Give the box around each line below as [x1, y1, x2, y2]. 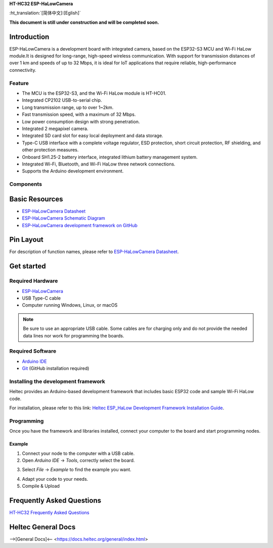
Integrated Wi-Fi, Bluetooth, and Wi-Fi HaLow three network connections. [22, 161, 175, 167]
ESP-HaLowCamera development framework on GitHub [22, 222, 138, 228]
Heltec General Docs [9, 523, 76, 531]
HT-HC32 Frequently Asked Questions [9, 510, 89, 516]
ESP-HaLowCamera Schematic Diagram [22, 215, 106, 221]
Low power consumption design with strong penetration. [22, 118, 140, 124]
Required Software [9, 348, 57, 355]
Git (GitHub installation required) [22, 365, 89, 371]
